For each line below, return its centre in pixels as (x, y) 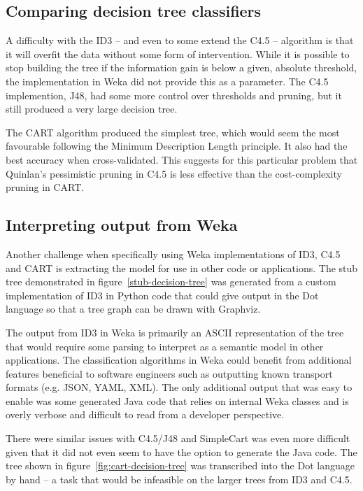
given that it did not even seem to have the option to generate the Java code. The (181, 451)
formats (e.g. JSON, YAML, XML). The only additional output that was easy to (179, 387)
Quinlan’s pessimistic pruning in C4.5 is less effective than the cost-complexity (174, 173)
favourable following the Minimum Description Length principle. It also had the (177, 146)
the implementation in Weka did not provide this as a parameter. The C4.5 (167, 81)
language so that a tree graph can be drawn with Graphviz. (133, 309)
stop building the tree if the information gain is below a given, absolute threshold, (181, 67)
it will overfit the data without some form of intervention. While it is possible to (178, 54)
